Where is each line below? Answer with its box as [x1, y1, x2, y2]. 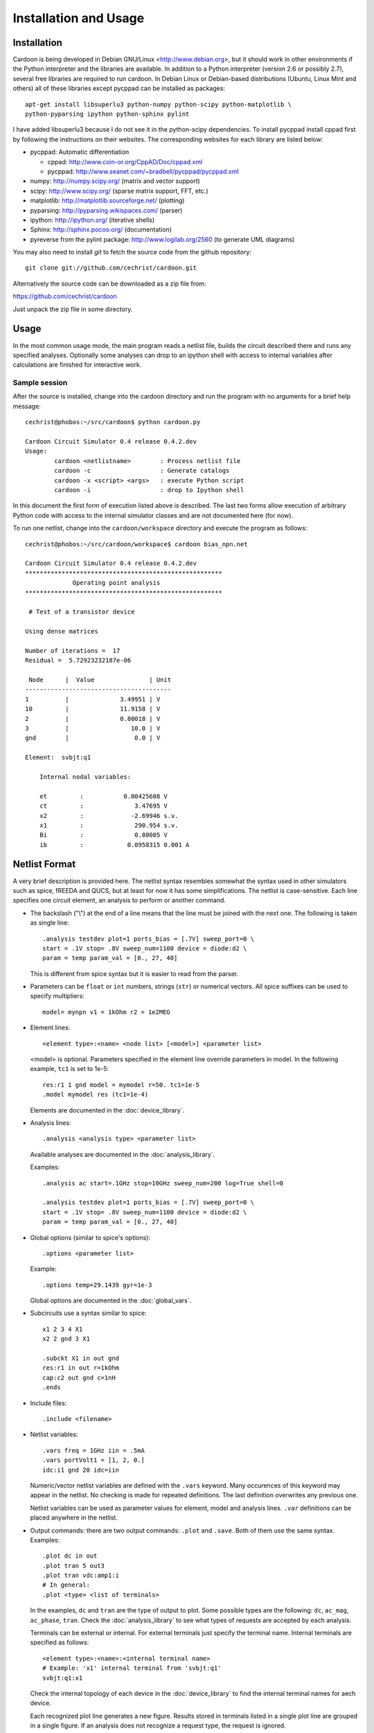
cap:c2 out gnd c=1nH [42, 1373, 116, 1382]
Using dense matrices [25, 627, 98, 636]
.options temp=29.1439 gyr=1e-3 [42, 1281, 152, 1289]
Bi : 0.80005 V [39, 831, 168, 839]
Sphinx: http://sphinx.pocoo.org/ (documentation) [30, 225, 172, 234]
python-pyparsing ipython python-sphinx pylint [25, 110, 190, 118]
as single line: [30, 918, 69, 927]
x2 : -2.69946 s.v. [39, 812, 179, 819]
